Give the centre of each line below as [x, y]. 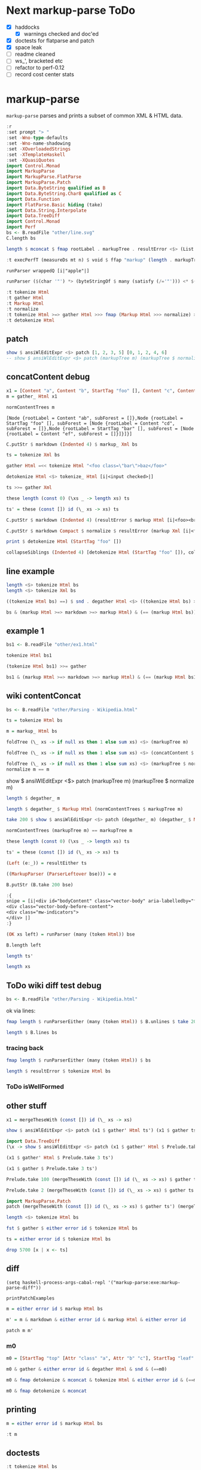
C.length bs [21, 238]
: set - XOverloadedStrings [38, 149]
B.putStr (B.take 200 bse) [40, 885]
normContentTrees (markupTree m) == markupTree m [69, 831]
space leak [28, 47]
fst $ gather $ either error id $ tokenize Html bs [72, 1228]
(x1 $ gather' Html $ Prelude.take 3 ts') [60, 1158]
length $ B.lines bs [32, 1032]
